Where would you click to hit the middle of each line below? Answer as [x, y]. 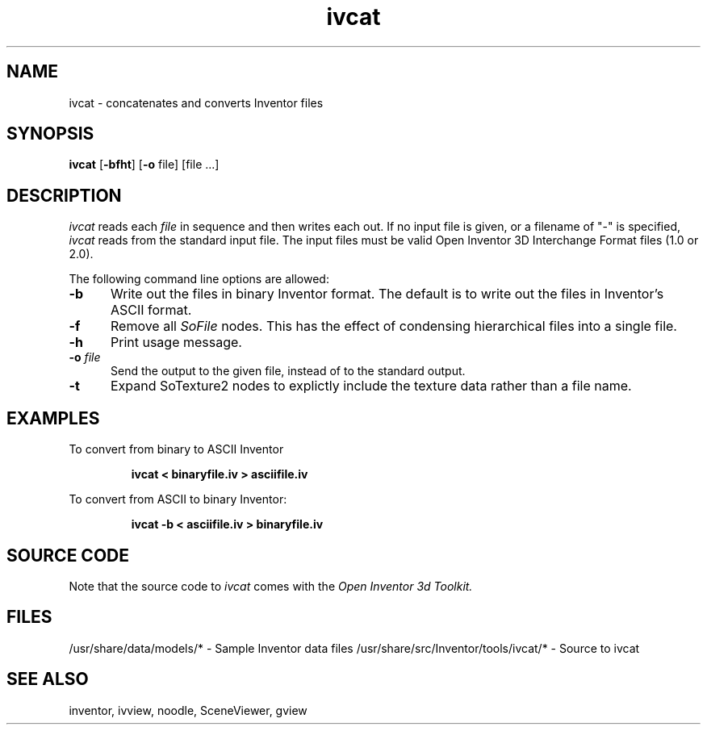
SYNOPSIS [50, 134]
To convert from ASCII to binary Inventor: [178, 499]
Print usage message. [176, 343]
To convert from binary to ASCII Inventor [176, 449]
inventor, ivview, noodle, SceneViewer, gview [188, 710]
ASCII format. [151, 310]
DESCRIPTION [64, 195]
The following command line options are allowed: [199, 279]
